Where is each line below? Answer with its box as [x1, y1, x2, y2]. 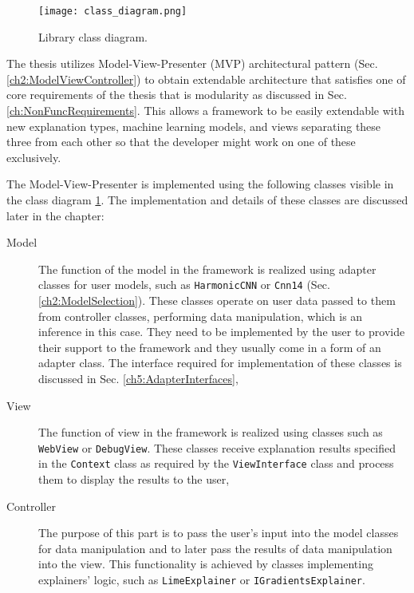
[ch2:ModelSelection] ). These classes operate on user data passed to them [38, 292, 396, 309]
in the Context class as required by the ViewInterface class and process [38, 455, 394, 472]
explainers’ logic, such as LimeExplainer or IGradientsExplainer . [38, 571, 365, 588]
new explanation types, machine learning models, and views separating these [6, 117, 381, 134]
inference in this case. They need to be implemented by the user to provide [38, 323, 405, 340]
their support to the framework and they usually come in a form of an [38, 338, 381, 355]
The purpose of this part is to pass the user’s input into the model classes [38, 524, 399, 541]
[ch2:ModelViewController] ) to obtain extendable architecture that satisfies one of [6, 70, 406, 87]
